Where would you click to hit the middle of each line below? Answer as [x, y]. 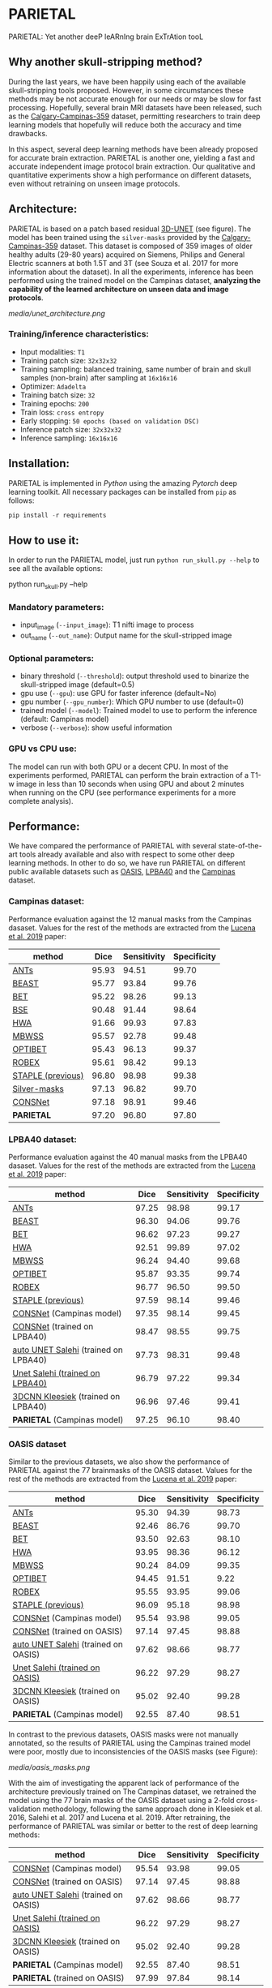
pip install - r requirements [57, 515]
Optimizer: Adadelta [53, 386]
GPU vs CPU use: [42, 749]
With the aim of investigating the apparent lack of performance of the [124, 1783]
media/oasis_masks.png [49, 1767]
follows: [21, 500]
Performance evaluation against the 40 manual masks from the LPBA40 [128, 1157]
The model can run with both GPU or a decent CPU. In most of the [119, 766]
